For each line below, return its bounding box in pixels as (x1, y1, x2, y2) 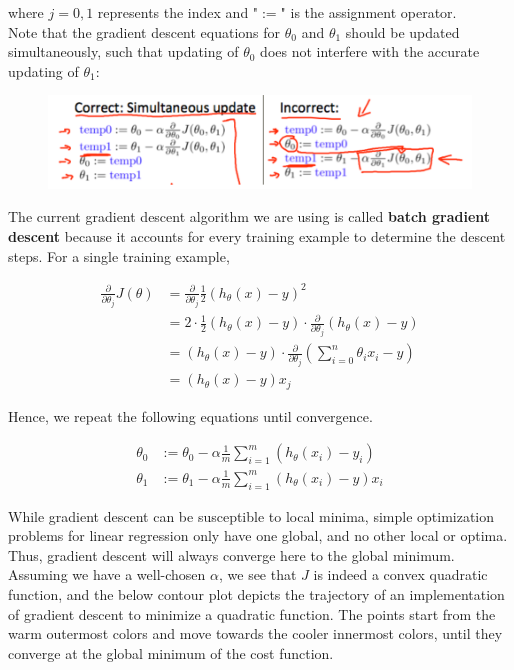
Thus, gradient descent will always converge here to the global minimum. (8, 544, 455, 565)
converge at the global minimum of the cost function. (8, 642, 334, 663)
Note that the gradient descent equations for (8, 21, 281, 42)
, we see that (218, 564, 297, 585)
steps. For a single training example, (8, 245, 230, 266)
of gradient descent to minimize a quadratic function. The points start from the (8, 603, 496, 624)
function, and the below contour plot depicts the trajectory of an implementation (8, 583, 505, 604)
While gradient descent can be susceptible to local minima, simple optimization (8, 505, 495, 526)
